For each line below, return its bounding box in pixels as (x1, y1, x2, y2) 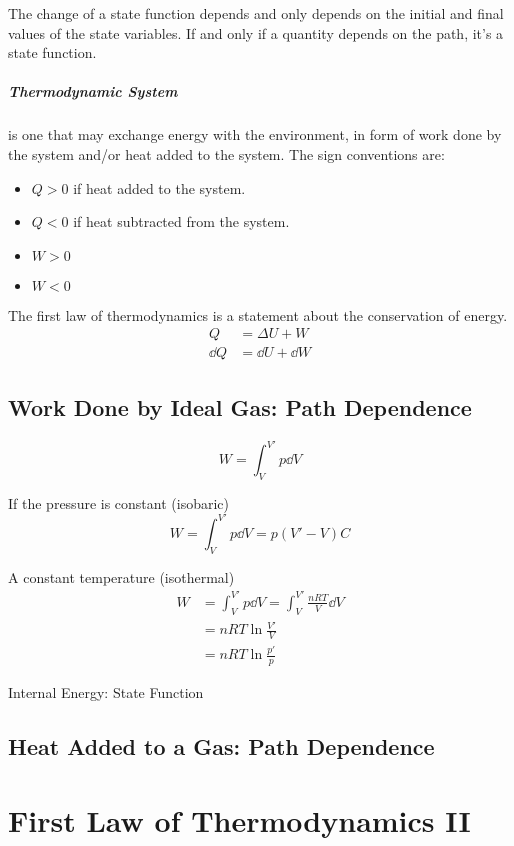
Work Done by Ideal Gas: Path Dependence (8, 391, 472, 422)
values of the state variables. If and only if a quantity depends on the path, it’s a (8, 22, 504, 43)
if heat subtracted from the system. (73, 211, 290, 232)
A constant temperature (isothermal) (8, 566, 235, 587)
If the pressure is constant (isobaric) (8, 492, 229, 513)
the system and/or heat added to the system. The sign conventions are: (8, 143, 445, 164)
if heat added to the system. (73, 177, 246, 198)
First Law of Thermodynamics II (8, 799, 471, 840)
